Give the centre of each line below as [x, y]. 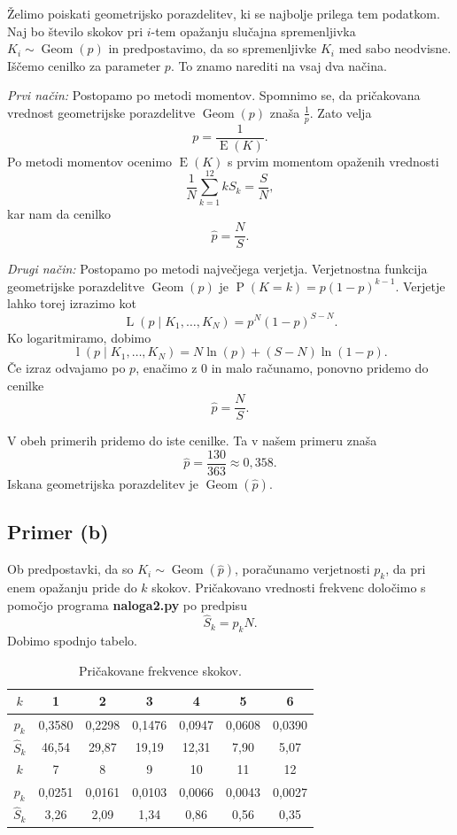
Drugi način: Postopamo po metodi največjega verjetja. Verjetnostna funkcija [217, 269]
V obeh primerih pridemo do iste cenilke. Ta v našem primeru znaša [192, 441]
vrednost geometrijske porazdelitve [101, 112]
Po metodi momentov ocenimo [90, 161]
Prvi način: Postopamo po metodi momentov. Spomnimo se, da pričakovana [214, 95]
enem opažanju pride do [72, 588]
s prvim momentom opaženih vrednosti [333, 161]
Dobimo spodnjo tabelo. [72, 641]
